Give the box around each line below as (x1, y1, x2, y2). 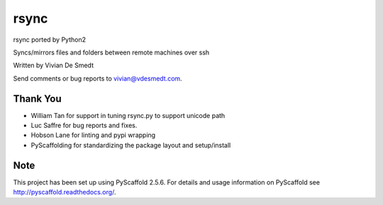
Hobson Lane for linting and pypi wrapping (30, 131, 156, 139)
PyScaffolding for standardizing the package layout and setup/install (30, 141, 231, 149)
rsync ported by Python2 (13, 35, 87, 44)
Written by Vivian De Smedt (13, 61, 94, 70)
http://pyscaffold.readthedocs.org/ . (13, 188, 116, 197)
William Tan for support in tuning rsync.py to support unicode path (30, 111, 226, 119)
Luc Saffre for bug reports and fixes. (30, 121, 138, 130)
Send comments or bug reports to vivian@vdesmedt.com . (13, 74, 182, 83)
